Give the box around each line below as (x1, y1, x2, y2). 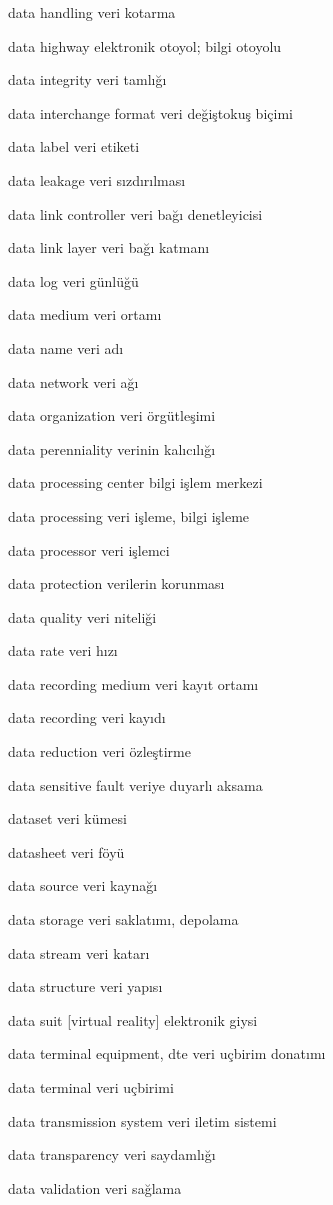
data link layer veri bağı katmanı (8, 237, 210, 258)
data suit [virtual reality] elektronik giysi (8, 1009, 258, 1030)
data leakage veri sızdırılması (8, 169, 186, 190)
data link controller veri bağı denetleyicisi (8, 203, 263, 224)
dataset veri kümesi (8, 808, 127, 829)
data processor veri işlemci (8, 539, 170, 560)
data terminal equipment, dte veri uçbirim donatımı (8, 1043, 326, 1064)
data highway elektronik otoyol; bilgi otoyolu (8, 35, 282, 56)
